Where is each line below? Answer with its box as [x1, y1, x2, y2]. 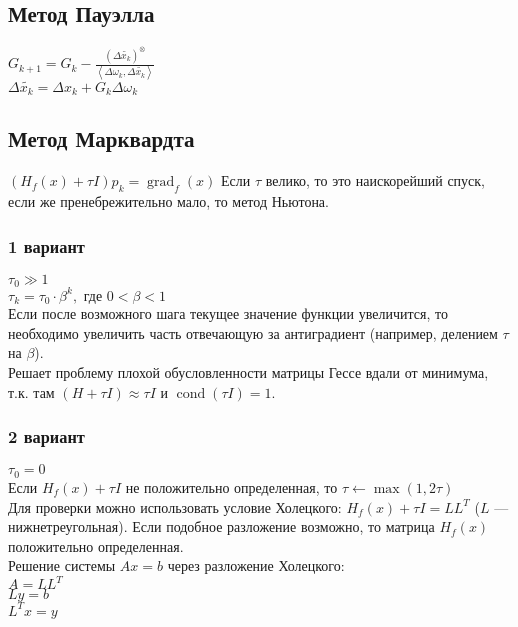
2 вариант [8, 424, 85, 449]
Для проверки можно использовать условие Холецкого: [8, 496, 342, 517]
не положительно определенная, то [125, 476, 338, 497]
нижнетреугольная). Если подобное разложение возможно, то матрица [8, 516, 435, 537]
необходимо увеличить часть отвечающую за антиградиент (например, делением [8, 322, 498, 343]
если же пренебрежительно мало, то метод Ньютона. [8, 191, 329, 212]
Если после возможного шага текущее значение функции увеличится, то [8, 303, 448, 324]
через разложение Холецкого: [167, 555, 345, 576]
